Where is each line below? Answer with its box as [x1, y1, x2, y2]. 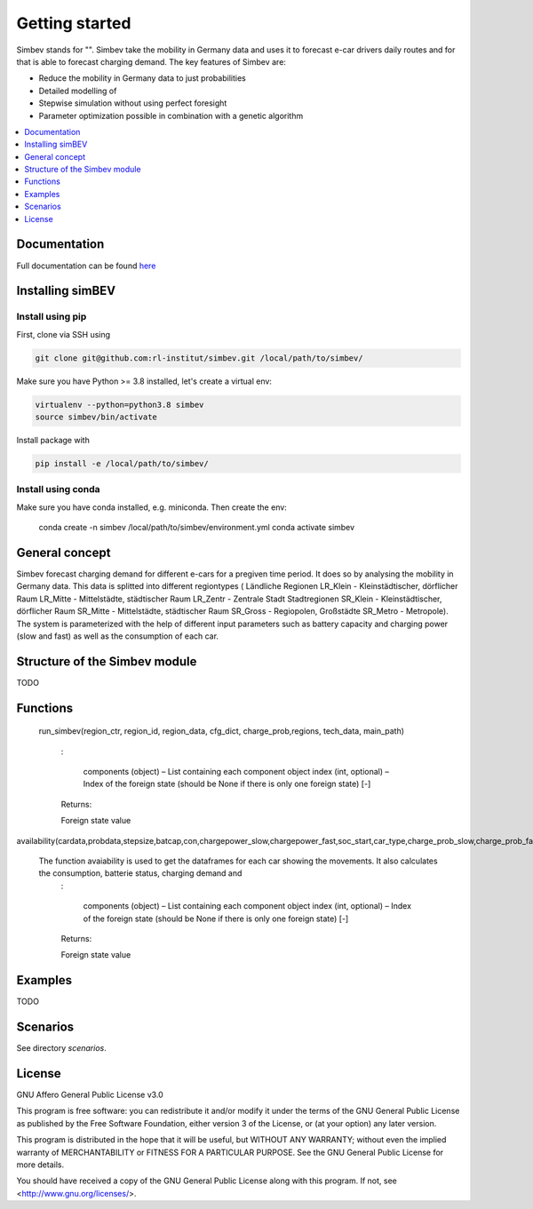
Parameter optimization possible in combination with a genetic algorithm [38, 110, 304, 121]
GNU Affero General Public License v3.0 [16, 1089, 163, 1101]
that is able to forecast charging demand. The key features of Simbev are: [16, 56, 286, 67]
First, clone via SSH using [16, 329, 111, 339]
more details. [16, 1159, 65, 1170]
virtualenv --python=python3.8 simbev [35, 400, 204, 410]
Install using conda [16, 483, 101, 496]
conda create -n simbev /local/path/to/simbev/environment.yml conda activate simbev [38, 522, 355, 533]
